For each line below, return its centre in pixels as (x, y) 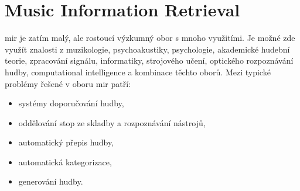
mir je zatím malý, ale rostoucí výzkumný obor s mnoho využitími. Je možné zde (150, 38)
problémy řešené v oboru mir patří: (68, 83)
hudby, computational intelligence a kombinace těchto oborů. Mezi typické (138, 72)
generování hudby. (51, 181)
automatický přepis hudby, (66, 142)
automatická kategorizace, (65, 162)
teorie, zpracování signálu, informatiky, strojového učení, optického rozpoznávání (149, 60)
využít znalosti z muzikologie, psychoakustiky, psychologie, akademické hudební (147, 49)
